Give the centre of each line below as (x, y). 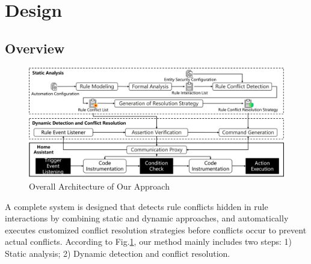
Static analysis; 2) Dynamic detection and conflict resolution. (118, 253)
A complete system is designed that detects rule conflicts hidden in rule (137, 206)
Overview (35, 48)
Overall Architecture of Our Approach (99, 186)
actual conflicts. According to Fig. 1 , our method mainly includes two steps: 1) (148, 241)
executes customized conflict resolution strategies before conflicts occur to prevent (156, 229)
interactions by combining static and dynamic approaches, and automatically (147, 218)
